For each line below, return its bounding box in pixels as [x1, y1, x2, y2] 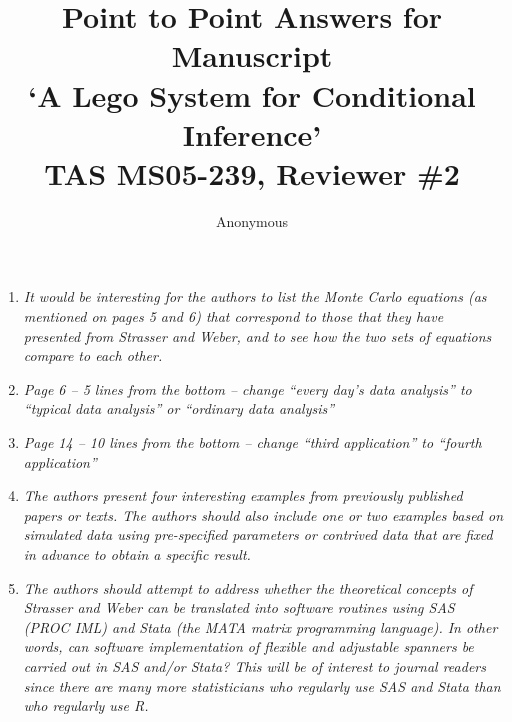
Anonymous [215, 210, 289, 231]
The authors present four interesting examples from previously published [23, 485, 463, 506]
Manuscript [171, 35, 333, 76]
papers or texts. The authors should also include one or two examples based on [23, 504, 504, 525]
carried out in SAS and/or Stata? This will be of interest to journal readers [23, 655, 486, 676]
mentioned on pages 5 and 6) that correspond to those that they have [23, 306, 444, 327]
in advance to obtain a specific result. [23, 544, 251, 564]
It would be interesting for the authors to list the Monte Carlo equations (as [23, 286, 487, 307]
